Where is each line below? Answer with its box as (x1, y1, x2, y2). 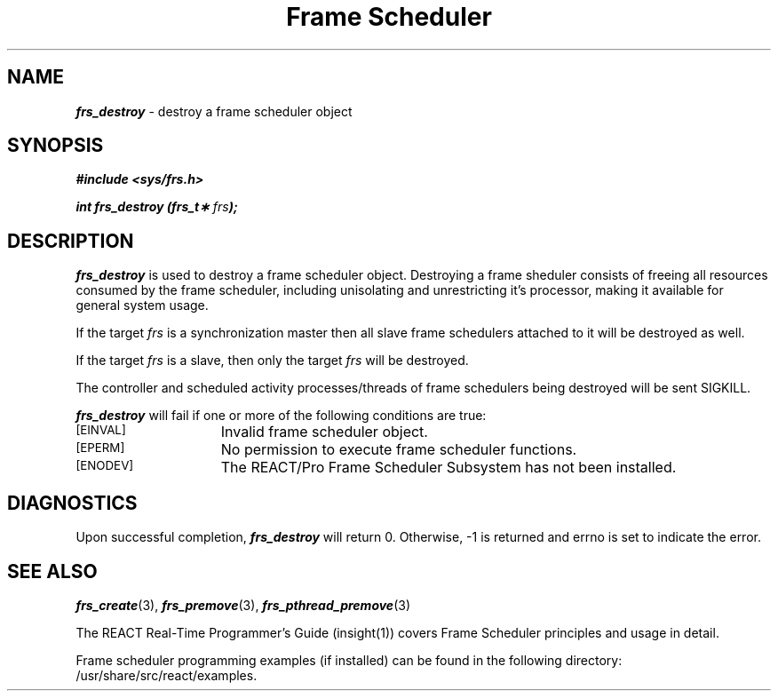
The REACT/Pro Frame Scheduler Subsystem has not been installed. (220, 458, 677, 477)
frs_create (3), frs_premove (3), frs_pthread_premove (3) (75, 597, 410, 613)
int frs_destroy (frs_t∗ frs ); (75, 199, 238, 215)
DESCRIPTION (7, 229, 134, 252)
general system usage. (75, 297, 209, 313)
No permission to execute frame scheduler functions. (220, 440, 577, 459)
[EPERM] (75, 440, 125, 456)
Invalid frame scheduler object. (220, 423, 428, 441)
